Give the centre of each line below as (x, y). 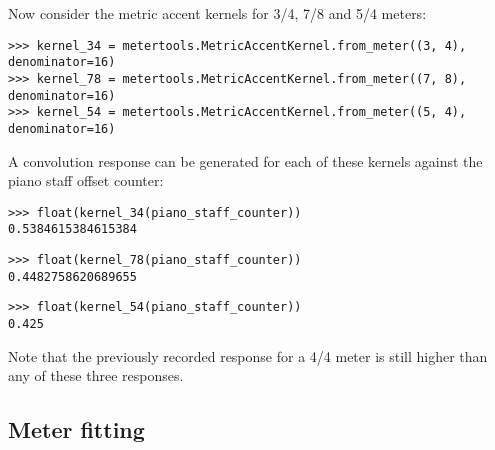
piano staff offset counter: (86, 180)
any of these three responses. (96, 375)
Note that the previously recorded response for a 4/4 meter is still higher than (248, 355)
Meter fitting (76, 429)
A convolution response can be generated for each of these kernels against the (245, 160)
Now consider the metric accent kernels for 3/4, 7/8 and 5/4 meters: (217, 13)
